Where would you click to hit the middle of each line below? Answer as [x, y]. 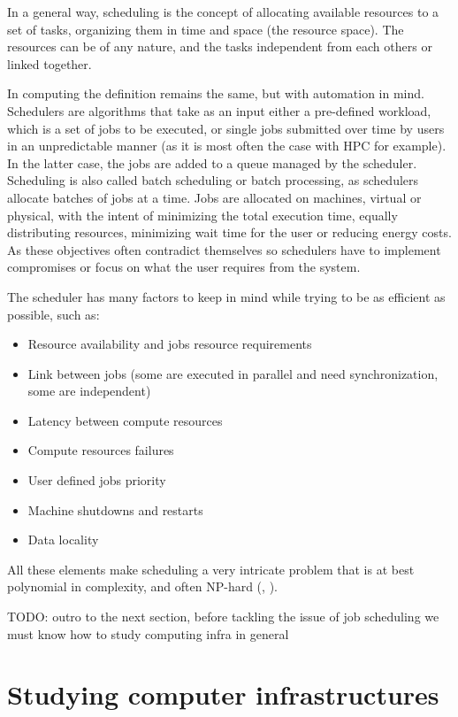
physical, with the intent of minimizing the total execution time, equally [202, 215]
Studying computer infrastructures [223, 694]
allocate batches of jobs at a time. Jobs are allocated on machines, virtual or [214, 197]
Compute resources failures [101, 450]
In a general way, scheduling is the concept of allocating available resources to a [223, 12]
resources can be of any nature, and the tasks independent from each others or [220, 46]
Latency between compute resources [125, 420]
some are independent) [89, 391]
